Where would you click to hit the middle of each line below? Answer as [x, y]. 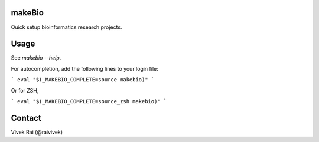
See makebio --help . [36, 58]
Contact [26, 118]
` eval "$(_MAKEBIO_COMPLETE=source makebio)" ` [83, 80]
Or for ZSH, [25, 90]
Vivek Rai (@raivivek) [37, 132]
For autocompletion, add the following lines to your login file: [85, 68]
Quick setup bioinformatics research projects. [66, 27]
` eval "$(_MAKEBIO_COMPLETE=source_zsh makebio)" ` [89, 101]
